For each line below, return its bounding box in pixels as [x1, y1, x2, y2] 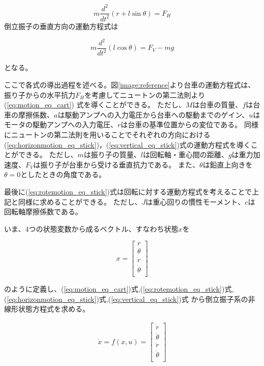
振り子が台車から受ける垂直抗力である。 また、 [40, 159, 200, 170]
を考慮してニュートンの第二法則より [84, 89, 206, 100]
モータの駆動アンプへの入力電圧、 [4, 119, 118, 130]
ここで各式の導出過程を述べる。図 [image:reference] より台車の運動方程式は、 [4, 79, 255, 90]
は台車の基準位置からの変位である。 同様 [121, 119, 258, 130]
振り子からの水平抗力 [4, 89, 75, 100]
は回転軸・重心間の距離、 [142, 149, 228, 160]
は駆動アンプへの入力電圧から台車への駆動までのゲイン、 [57, 109, 249, 120]
